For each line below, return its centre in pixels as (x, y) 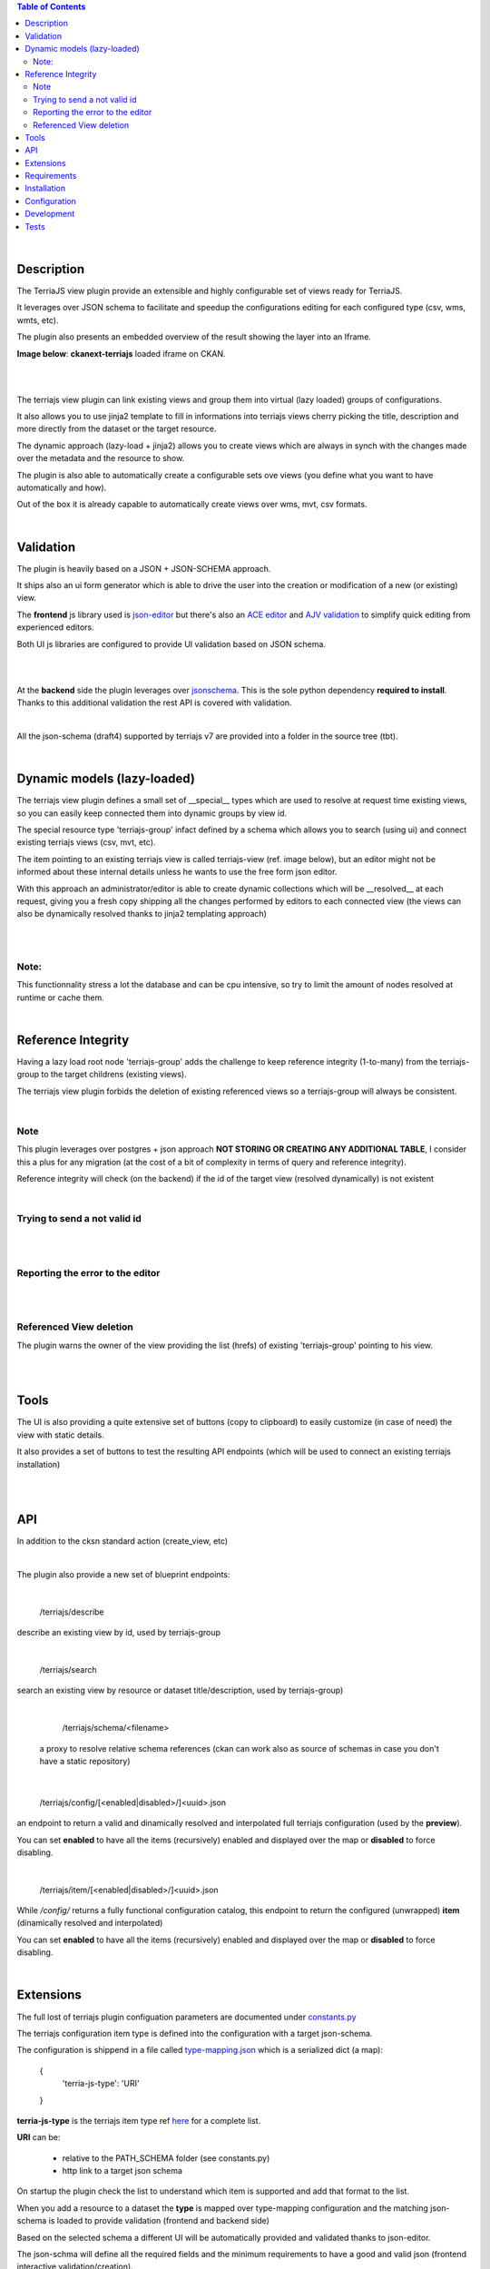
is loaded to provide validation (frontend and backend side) (159, 2221)
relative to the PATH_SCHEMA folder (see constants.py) (166, 2158)
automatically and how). (62, 488)
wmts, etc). (38, 320)
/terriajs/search (68, 1670)
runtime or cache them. (60, 997)
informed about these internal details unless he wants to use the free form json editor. (177, 872)
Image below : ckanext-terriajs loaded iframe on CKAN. (121, 353)
